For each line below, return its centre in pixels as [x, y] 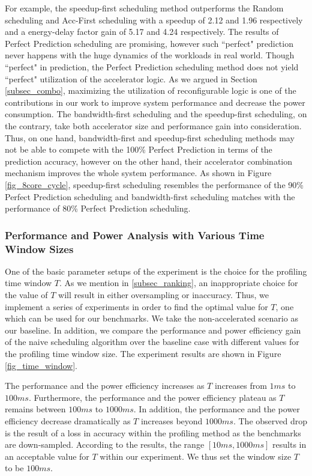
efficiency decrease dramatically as [68, 420]
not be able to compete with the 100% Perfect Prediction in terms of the [139, 149]
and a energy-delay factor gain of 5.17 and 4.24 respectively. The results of [142, 32]
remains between [35, 409]
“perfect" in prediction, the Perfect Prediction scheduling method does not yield [152, 66]
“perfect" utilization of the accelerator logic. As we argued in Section [131, 78]
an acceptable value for [47, 456]
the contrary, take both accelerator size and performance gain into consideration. [153, 125]
